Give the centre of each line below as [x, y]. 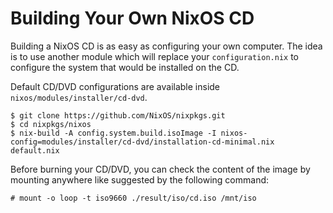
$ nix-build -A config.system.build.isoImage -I [113, 133]
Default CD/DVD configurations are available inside [115, 86]
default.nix [35, 150]
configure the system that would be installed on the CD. [125, 67]
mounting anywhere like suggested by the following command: [140, 179]
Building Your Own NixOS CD [132, 18]
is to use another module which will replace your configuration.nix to [155, 56]
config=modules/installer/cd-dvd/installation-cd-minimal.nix [142, 142]
